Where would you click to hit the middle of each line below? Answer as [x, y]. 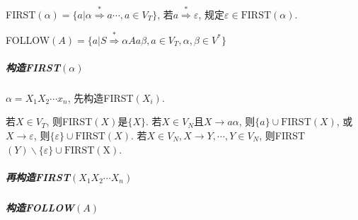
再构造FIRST [38, 176]
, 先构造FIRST [100, 97]
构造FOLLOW [40, 207]
